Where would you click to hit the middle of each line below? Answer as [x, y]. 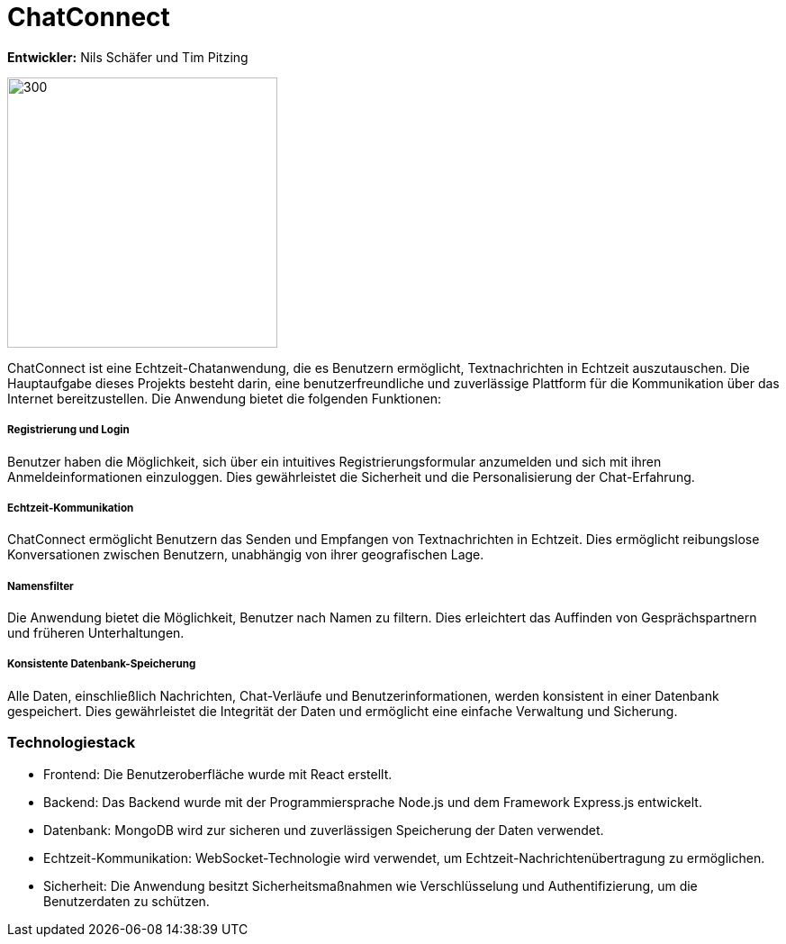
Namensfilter [41, 586]
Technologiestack [72, 743]
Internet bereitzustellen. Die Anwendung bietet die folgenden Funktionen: [224, 398]
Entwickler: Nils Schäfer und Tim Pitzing [128, 57]
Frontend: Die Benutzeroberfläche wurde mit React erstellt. [218, 774]
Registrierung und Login [68, 430]
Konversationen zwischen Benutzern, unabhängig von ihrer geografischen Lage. [246, 555]
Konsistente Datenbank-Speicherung [102, 664]
